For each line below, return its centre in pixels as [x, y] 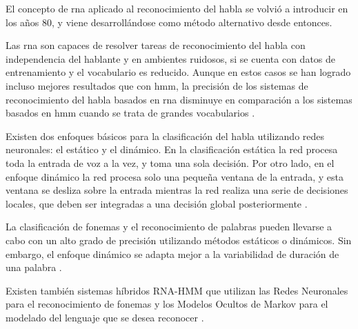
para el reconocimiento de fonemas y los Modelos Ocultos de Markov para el [167, 304]
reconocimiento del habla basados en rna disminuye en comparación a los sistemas [179, 99]
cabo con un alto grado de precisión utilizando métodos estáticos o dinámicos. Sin [179, 240]
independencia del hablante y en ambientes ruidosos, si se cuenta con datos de [171, 58]
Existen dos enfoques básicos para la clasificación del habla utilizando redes [165, 136]
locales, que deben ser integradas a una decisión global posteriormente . [157, 203]
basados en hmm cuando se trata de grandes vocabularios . [130, 113]
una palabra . [34, 267]
